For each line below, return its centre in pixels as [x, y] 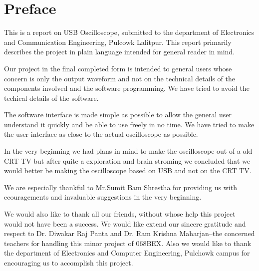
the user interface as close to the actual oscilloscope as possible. [101, 134]
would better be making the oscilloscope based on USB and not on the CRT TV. [128, 170]
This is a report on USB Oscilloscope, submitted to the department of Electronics [129, 32]
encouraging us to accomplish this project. [69, 263]
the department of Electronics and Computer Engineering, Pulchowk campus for [127, 253]
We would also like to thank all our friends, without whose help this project [120, 214]
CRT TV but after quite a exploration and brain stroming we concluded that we [127, 160]
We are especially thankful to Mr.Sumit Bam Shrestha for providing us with [121, 187]
